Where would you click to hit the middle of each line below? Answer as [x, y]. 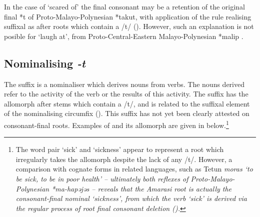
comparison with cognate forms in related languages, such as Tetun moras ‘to [134, 169]
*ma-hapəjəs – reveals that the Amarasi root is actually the [142, 188]
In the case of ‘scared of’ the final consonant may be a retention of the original [124, 6]
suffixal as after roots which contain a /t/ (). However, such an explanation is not [129, 26]
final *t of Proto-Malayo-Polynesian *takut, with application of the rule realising [128, 16]
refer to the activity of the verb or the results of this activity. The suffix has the [126, 94]
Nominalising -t [45, 63]
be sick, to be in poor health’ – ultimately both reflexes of [102, 178]
